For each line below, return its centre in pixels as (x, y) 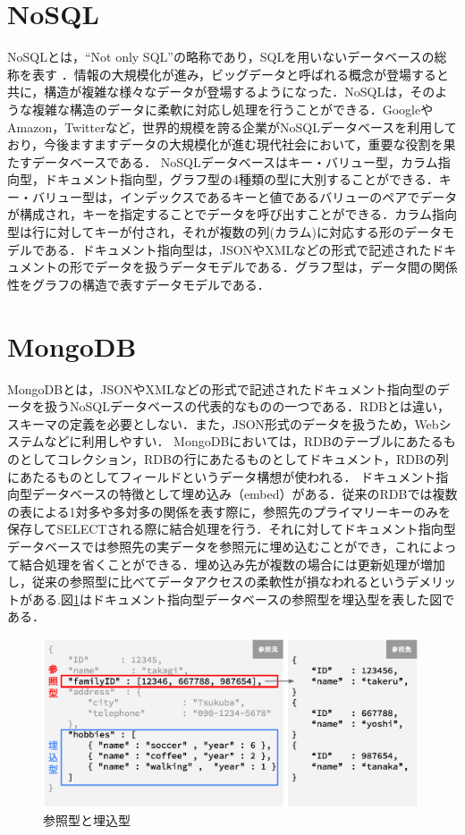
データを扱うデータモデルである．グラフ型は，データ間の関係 (276, 267)
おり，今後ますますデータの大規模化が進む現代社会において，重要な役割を (225, 144)
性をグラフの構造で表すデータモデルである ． (139, 284)
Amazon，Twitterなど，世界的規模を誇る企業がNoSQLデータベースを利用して (232, 127)
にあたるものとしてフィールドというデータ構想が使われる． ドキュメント (222, 476)
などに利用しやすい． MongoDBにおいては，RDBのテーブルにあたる (244, 441)
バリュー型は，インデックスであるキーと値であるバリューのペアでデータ (245, 196)
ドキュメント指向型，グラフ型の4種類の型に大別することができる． (241, 179)
